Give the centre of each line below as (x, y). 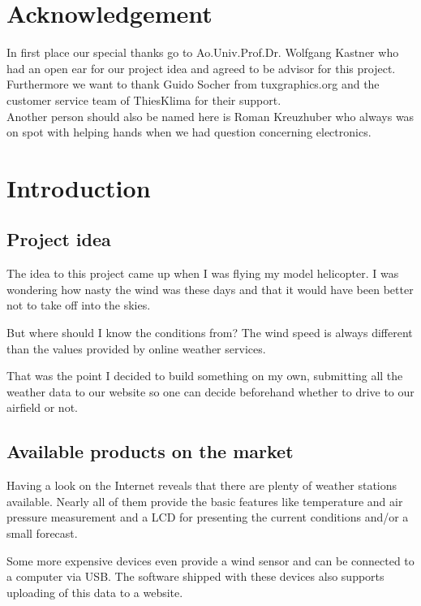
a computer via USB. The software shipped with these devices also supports (195, 576)
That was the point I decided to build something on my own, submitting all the (205, 376)
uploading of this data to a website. (95, 592)
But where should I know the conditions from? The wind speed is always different (210, 333)
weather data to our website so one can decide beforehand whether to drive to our (210, 391)
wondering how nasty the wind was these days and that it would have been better (210, 289)
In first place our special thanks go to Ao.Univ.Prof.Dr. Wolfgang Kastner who (203, 52)
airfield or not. (42, 407)
